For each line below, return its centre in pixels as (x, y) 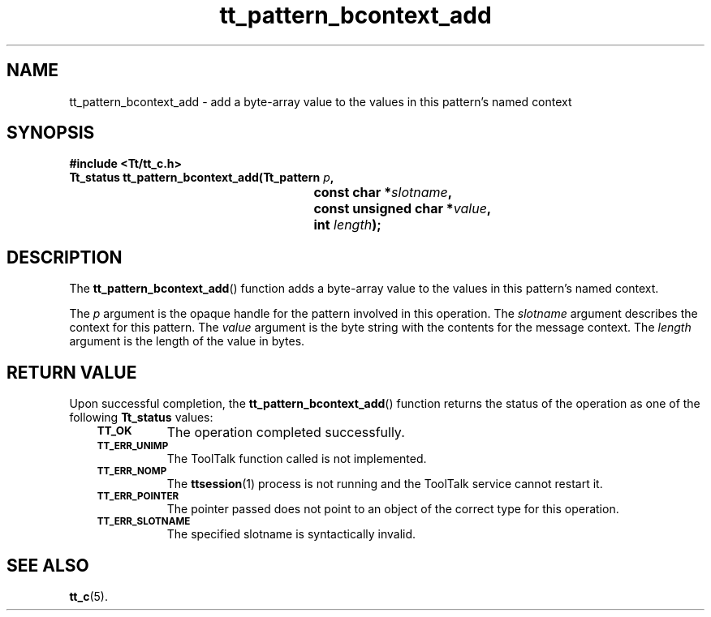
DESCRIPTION (65, 257)
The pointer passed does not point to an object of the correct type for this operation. (393, 509)
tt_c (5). (88, 596)
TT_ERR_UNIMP (133, 446)
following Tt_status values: (141, 418)
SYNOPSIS (51, 133)
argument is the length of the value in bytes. (187, 341)
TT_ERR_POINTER (138, 497)
